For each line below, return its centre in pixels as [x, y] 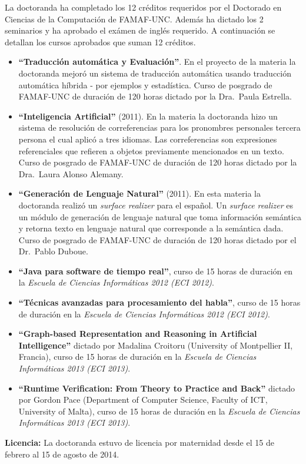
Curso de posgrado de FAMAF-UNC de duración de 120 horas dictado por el [157, 239]
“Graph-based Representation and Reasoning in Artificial [138, 334]
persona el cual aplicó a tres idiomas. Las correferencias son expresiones [148, 139]
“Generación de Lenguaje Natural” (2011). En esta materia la [139, 193]
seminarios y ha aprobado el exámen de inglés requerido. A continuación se [140, 30]
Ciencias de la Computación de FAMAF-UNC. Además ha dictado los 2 [134, 19]
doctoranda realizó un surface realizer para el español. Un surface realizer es [156, 205]
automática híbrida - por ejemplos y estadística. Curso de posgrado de [145, 84]
